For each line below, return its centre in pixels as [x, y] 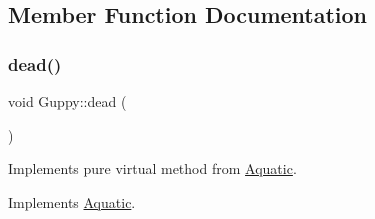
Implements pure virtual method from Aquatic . [152, 168]
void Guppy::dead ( [67, 101]
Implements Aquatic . [72, 201]
